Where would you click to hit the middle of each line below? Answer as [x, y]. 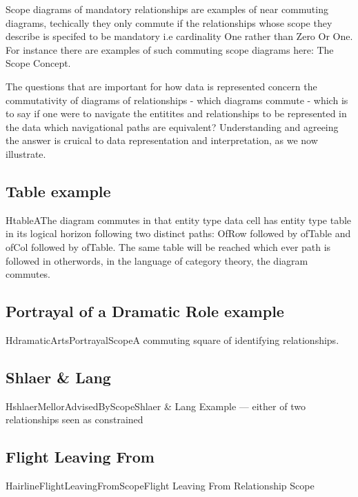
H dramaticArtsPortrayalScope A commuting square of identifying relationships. [172, 339]
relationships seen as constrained [74, 419]
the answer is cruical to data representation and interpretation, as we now [162, 140]
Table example [58, 191]
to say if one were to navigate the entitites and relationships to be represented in [176, 113]
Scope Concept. [38, 63]
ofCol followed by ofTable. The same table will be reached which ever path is [168, 246]
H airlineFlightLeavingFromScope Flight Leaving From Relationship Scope [160, 486]
